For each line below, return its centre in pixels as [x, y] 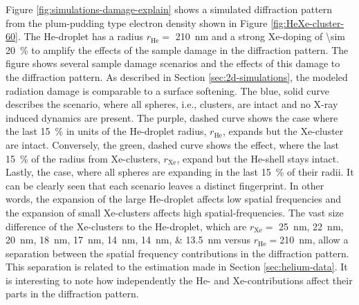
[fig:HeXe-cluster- [307, 22]
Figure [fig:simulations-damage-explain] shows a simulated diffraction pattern [169, 9]
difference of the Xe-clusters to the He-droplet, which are [126, 226]
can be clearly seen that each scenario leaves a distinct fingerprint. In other [165, 185]
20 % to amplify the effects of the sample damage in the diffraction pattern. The [177, 49]
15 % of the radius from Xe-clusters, [83, 158]
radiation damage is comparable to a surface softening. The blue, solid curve [167, 90]
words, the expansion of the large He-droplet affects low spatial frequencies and [174, 199]
